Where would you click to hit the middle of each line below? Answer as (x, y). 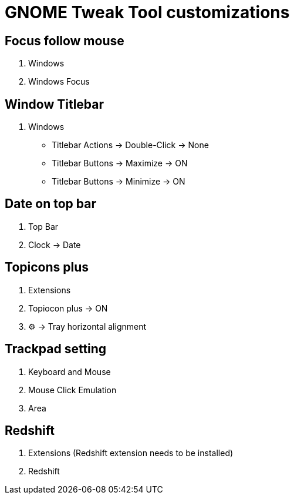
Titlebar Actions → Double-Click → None (130, 145)
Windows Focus (59, 82)
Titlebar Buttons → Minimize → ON (119, 182)
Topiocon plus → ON (68, 308)
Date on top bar (51, 204)
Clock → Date (55, 245)
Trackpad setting (56, 349)
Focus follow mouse (65, 41)
